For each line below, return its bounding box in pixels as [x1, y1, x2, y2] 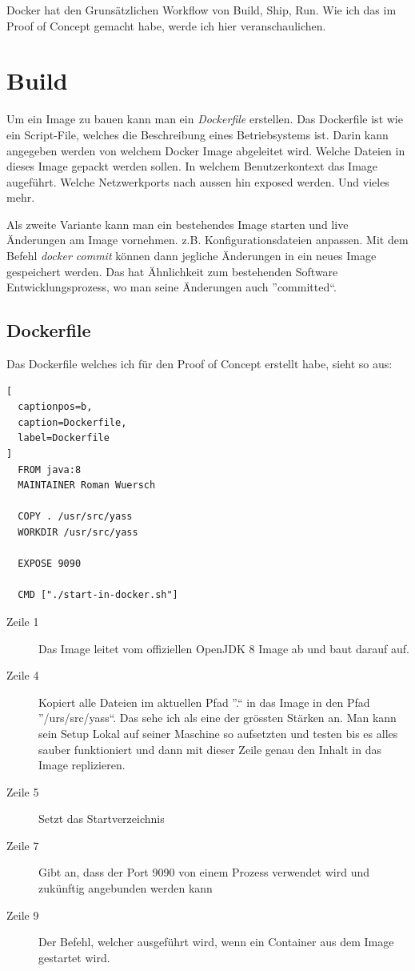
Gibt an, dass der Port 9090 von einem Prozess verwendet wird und [38, 864, 369, 881]
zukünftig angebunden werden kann [38, 880, 213, 897]
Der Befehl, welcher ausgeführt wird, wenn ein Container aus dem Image [38, 933, 394, 950]
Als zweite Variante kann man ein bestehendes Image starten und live [6, 215, 349, 232]
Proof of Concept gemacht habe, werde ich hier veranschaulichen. [6, 17, 326, 34]
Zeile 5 [6, 783, 39, 800]
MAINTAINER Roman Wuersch [18, 479, 156, 492]
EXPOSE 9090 [18, 558, 82, 570]
